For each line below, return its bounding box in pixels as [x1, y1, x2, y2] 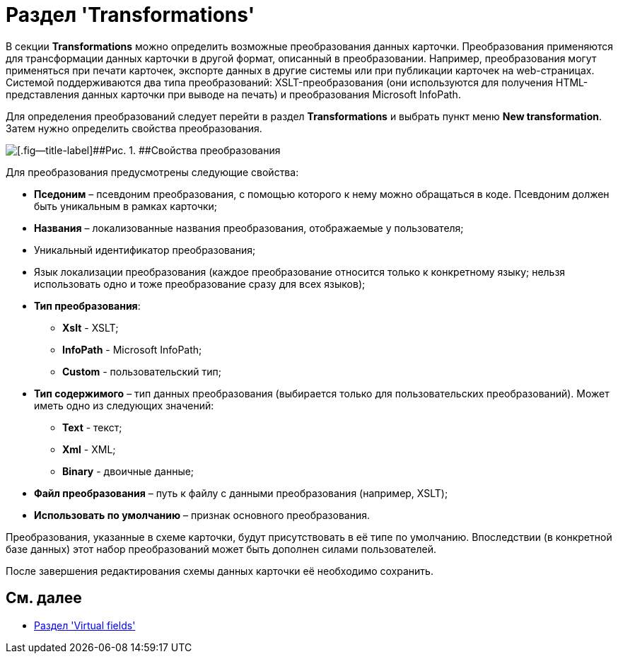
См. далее [6, 589, 82, 607]
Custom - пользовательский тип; [62, 365, 222, 378]
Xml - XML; [62, 443, 116, 455]
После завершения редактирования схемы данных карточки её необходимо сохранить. [6, 564, 433, 577]
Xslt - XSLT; [62, 321, 119, 334]
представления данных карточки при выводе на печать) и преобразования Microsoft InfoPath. [6, 88, 461, 100]
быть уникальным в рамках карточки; [34, 199, 218, 212]
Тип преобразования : [34, 299, 141, 312]
